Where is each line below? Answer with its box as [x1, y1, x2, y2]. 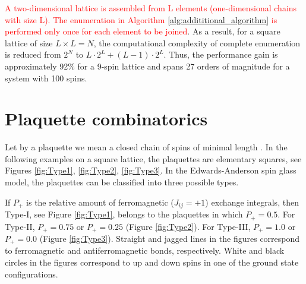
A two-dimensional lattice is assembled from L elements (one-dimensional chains [5, 2, 297, 14]
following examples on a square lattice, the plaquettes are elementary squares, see [5, 152, 302, 165]
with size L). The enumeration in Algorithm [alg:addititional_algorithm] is [5, 13, 277, 26]
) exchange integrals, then [205, 195, 299, 208]
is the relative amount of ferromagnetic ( [26, 195, 174, 208]
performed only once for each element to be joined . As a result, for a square [5, 25, 280, 37]
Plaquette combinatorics [5, 106, 208, 131]
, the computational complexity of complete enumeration [93, 36, 301, 49]
